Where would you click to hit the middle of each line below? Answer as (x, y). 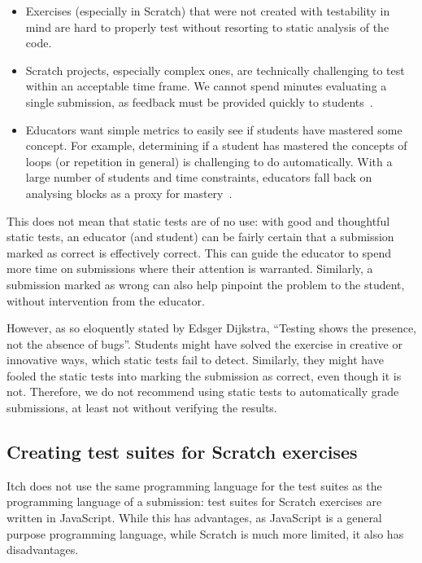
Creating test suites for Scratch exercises (182, 452)
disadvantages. (43, 550)
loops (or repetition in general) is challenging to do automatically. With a (209, 161)
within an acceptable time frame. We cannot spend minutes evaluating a (206, 86)
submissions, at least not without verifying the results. (142, 408)
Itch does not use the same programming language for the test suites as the (194, 485)
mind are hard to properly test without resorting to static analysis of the (207, 26)
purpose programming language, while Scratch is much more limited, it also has (205, 533)
